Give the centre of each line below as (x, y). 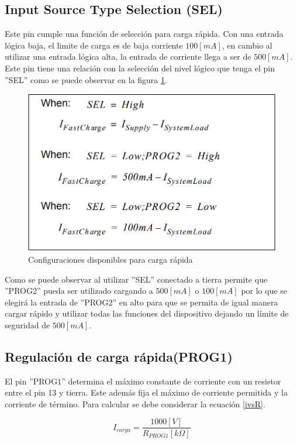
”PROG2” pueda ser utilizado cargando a (79, 291)
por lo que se (264, 291)
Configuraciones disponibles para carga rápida (110, 259)
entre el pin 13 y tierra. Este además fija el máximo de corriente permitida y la (146, 392)
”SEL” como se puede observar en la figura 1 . (86, 79)
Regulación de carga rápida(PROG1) (119, 356)
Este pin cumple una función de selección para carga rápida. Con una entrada (144, 34)
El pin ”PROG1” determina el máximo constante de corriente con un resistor (143, 381)
